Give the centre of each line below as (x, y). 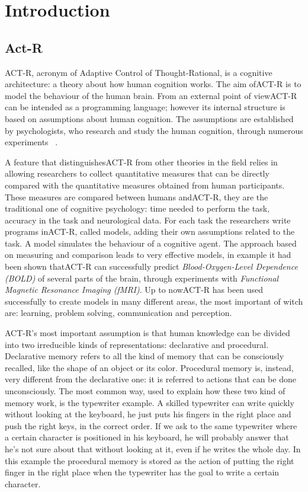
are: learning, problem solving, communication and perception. (118, 313)
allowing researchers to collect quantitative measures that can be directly (137, 173)
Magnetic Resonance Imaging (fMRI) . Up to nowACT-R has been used (134, 290)
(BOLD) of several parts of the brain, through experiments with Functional (142, 278)
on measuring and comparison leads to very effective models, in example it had (148, 255)
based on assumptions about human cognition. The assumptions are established (149, 118)
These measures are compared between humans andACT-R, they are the (137, 197)
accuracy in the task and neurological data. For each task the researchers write (148, 220)
